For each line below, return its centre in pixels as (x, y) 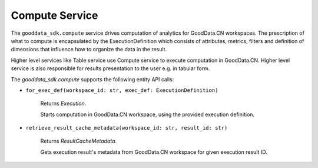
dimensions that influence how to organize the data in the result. (89, 50)
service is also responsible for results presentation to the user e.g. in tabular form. (110, 68)
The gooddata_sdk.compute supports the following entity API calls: (92, 79)
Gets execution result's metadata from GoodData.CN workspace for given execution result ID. (154, 152)
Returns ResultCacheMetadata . (79, 141)
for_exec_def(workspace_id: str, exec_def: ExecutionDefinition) (122, 90)
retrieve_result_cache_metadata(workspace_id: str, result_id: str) (127, 128)
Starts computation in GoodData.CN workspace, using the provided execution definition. (148, 114)
